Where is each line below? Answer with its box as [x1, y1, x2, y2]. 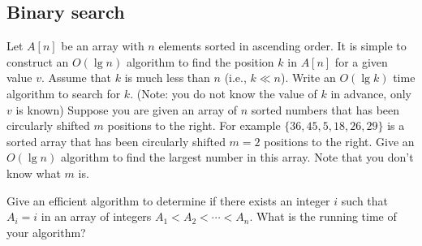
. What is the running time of [249, 208, 397, 225]
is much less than [124, 69, 210, 86]
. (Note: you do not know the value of [130, 84, 317, 101]
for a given [334, 53, 388, 70]
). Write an [280, 69, 336, 86]
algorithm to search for [6, 84, 121, 101]
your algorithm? [6, 223, 86, 240]
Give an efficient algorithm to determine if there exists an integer [6, 192, 330, 209]
